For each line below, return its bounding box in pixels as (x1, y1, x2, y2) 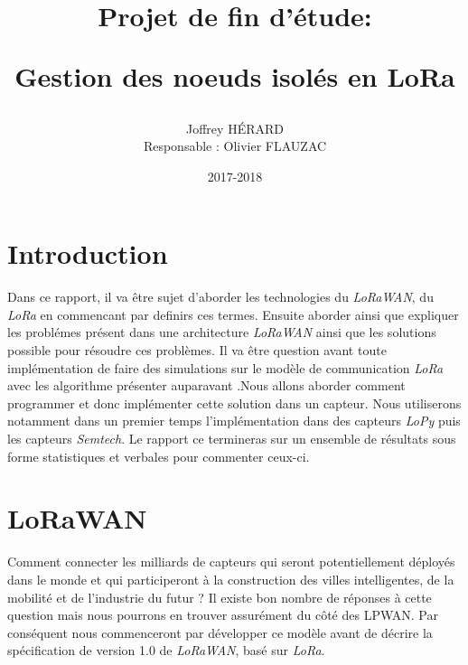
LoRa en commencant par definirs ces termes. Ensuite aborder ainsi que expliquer (7, 304, 459, 323)
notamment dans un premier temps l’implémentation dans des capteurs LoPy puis (7, 411, 461, 430)
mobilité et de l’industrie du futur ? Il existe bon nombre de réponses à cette (7, 587, 432, 606)
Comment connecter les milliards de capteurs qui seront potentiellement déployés (7, 552, 455, 571)
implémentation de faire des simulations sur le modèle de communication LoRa (7, 358, 444, 377)
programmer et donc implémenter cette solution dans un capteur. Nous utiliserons (7, 393, 462, 412)
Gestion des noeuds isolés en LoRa (14, 58, 455, 95)
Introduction (7, 235, 168, 272)
